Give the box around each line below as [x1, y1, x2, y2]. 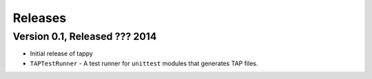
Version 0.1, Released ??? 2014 [12, 30, 157, 43]
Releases [12, 10, 67, 25]
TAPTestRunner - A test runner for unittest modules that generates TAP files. [30, 59, 258, 67]
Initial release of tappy [30, 49, 93, 58]
